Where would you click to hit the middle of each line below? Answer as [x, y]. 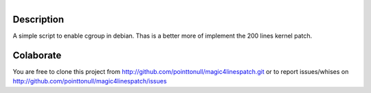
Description [38, 19]
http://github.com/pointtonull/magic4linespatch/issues [90, 81]
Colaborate [37, 55]
